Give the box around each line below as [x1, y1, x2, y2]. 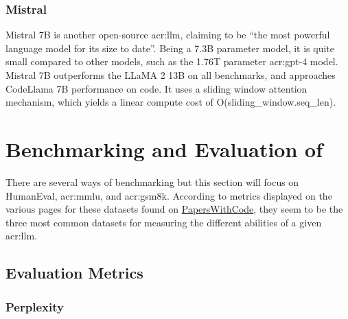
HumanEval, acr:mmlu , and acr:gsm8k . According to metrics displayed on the [5, 188, 332, 202]
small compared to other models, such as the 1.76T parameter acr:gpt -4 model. [5, 54, 338, 69]
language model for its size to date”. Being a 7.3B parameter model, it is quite [5, 40, 335, 55]
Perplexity [5, 298, 64, 315]
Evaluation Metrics [5, 262, 143, 283]
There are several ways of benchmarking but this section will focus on [5, 174, 299, 189]
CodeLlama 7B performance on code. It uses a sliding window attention [5, 81, 308, 95]
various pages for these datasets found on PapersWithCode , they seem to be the [5, 202, 343, 216]
